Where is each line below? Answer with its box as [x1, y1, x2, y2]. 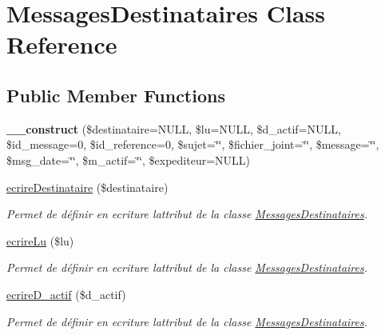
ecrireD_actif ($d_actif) [6, 285, 126, 302]
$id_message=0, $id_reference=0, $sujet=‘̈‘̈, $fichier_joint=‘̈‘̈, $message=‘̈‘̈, [6, 136, 379, 153]
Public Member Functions [6, 82, 225, 107]
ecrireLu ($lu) [6, 232, 74, 249]
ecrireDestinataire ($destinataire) [6, 178, 169, 195]
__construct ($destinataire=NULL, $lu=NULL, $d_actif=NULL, [6, 120, 341, 137]
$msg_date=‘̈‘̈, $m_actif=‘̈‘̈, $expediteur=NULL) [6, 151, 251, 168]
